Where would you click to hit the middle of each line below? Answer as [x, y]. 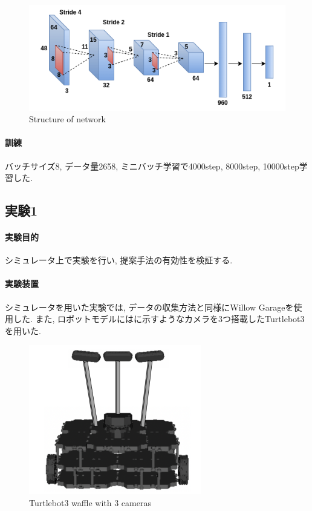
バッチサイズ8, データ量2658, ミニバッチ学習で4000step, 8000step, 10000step [152, 166]
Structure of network [67, 119]
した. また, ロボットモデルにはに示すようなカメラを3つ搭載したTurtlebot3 [159, 319]
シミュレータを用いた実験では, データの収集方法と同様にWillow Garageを [149, 307]
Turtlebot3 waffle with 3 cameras [90, 503]
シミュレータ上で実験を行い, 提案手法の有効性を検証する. [119, 260]
